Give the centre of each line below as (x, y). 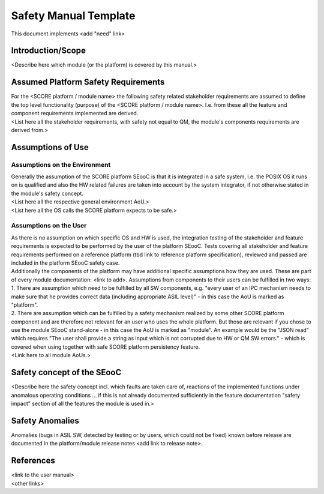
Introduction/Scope (49, 51)
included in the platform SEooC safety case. (65, 263)
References (33, 461)
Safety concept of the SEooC (66, 372)
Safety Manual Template (73, 16)
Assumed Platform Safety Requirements (88, 82)
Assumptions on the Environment (61, 164)
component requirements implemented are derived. (75, 113)
